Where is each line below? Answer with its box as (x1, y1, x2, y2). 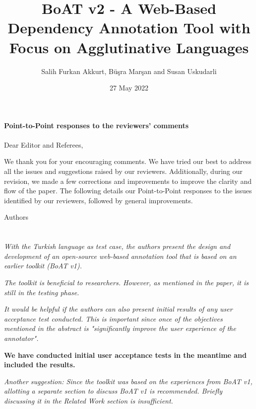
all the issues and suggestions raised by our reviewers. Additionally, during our (4, 166, 243, 176)
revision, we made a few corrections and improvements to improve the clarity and (4, 175, 252, 186)
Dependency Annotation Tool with (7, 17, 251, 38)
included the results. (4, 359, 75, 370)
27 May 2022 (109, 82, 149, 93)
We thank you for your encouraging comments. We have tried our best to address (4, 156, 252, 166)
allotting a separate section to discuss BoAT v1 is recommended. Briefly (4, 386, 223, 396)
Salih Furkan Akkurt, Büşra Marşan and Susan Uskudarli (41, 66, 217, 76)
